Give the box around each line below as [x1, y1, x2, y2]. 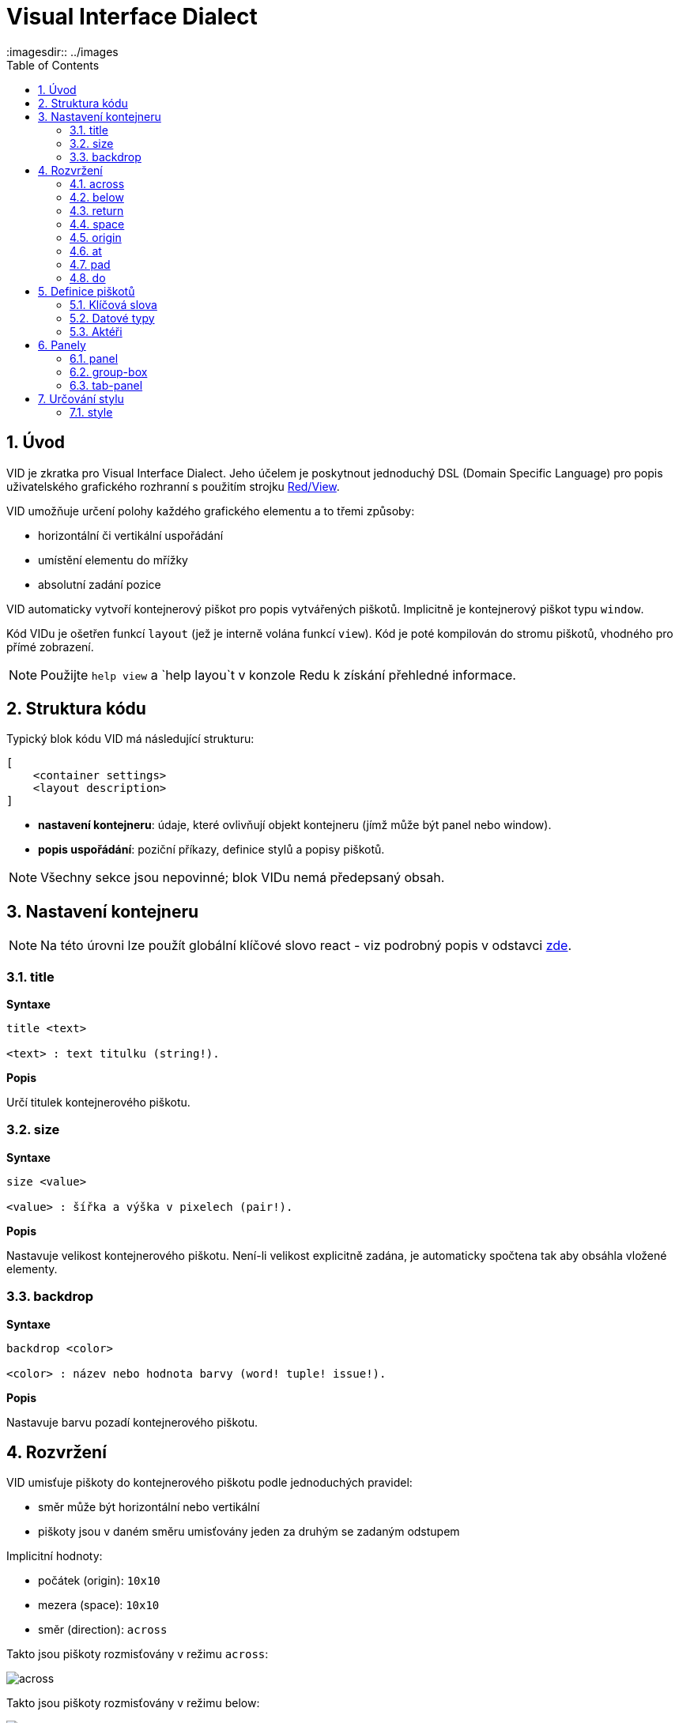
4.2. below [70, 190, 124, 204]
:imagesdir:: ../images [6, 44, 119, 58]
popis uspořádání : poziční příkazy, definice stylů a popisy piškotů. [38, 843, 385, 857]
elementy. [6, 1261, 58, 1276]
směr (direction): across [38, 1623, 168, 1637]
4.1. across [70, 176, 125, 190]
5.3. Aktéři [70, 324, 123, 338]
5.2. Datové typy [70, 311, 155, 325]
